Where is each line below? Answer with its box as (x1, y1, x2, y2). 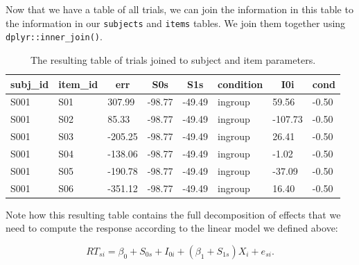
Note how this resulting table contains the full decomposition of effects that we (6, 207, 341, 221)
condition (217, 76, 263, 91)
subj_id (10, 76, 49, 91)
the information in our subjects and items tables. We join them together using (6, 15, 346, 30)
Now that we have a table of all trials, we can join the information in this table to (6, 2, 353, 16)
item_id (58, 76, 98, 91)
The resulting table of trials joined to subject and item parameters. (30, 52, 316, 67)
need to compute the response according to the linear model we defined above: (6, 221, 338, 235)
